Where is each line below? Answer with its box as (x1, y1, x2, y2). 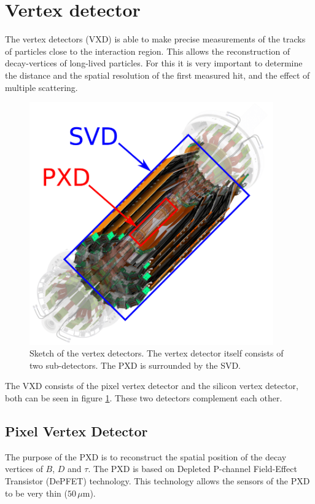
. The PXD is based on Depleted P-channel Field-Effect (88, 462, 297, 475)
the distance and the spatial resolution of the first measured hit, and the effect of (5, 68, 310, 81)
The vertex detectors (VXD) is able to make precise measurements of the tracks (5, 33, 306, 45)
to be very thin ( (5, 486, 68, 499)
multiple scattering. (5, 81, 78, 93)
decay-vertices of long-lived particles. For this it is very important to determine (5, 57, 303, 69)
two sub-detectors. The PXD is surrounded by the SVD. (29, 358, 241, 371)
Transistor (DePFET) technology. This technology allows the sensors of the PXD (5, 474, 310, 487)
